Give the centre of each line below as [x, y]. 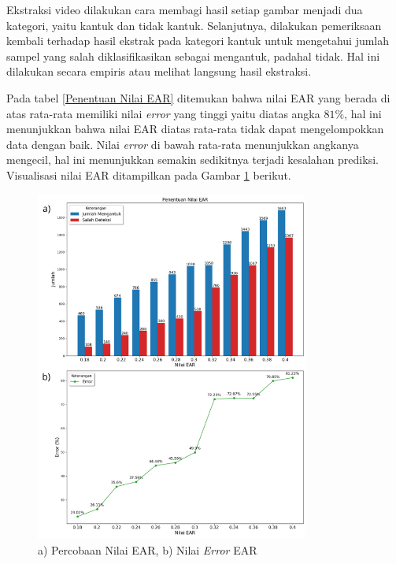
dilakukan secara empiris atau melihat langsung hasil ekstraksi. [159, 71]
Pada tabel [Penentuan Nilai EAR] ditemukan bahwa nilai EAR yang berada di [198, 97]
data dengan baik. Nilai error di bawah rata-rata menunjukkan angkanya [183, 144]
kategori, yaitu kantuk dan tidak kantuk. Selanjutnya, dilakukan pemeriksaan [194, 25]
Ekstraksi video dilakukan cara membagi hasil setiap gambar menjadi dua [185, 9]
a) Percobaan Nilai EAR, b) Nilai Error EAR [148, 549]
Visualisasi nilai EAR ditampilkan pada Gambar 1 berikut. [149, 174]
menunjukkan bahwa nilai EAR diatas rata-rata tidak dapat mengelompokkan [195, 129]
